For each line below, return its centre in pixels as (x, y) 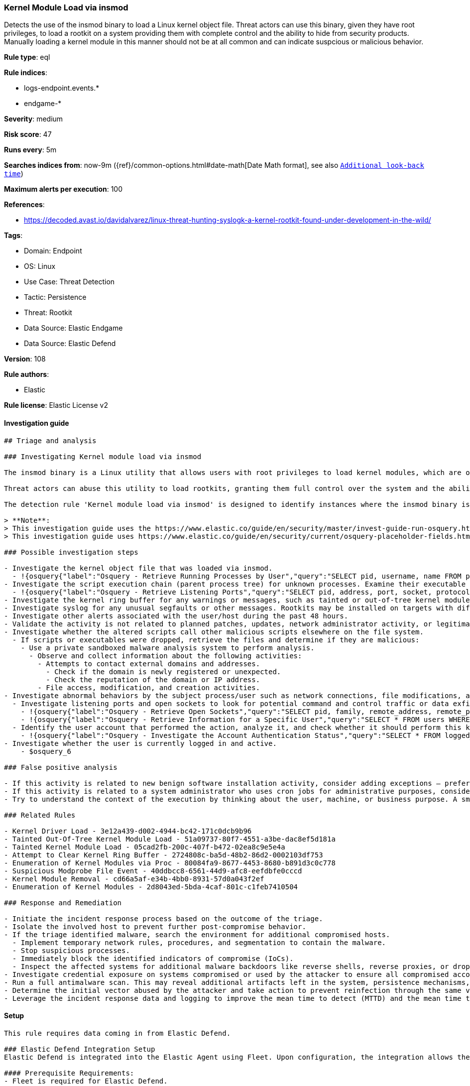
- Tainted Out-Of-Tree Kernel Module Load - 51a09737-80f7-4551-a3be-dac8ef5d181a (170, 839)
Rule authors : (27, 374)
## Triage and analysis (50, 440)
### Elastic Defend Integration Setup (80, 1049)
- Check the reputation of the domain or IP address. (153, 679)
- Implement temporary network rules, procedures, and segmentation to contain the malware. (199, 942)
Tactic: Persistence (55, 297)
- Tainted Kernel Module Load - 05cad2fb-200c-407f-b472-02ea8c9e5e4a (145, 847)
